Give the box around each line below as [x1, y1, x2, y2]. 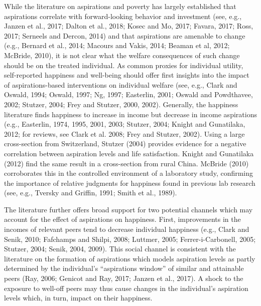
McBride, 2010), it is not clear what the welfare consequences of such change [4, 50, 240, 60]
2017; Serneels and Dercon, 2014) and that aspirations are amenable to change [4, 30, 245, 41]
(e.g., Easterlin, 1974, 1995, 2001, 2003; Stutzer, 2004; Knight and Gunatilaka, [4, 119, 245, 129]
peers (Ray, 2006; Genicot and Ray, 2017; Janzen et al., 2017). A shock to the [4, 273, 243, 283]
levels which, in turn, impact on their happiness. [4, 292, 153, 303]
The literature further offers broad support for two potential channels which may [4, 204, 253, 214]
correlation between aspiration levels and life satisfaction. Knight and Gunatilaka [4, 148, 254, 158]
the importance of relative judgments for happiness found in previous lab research [4, 177, 255, 188]
